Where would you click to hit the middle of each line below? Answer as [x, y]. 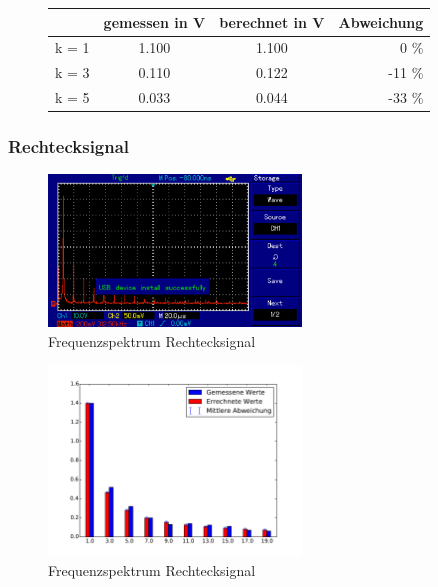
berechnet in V [272, 21]
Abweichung [381, 21]
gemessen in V [154, 21]
